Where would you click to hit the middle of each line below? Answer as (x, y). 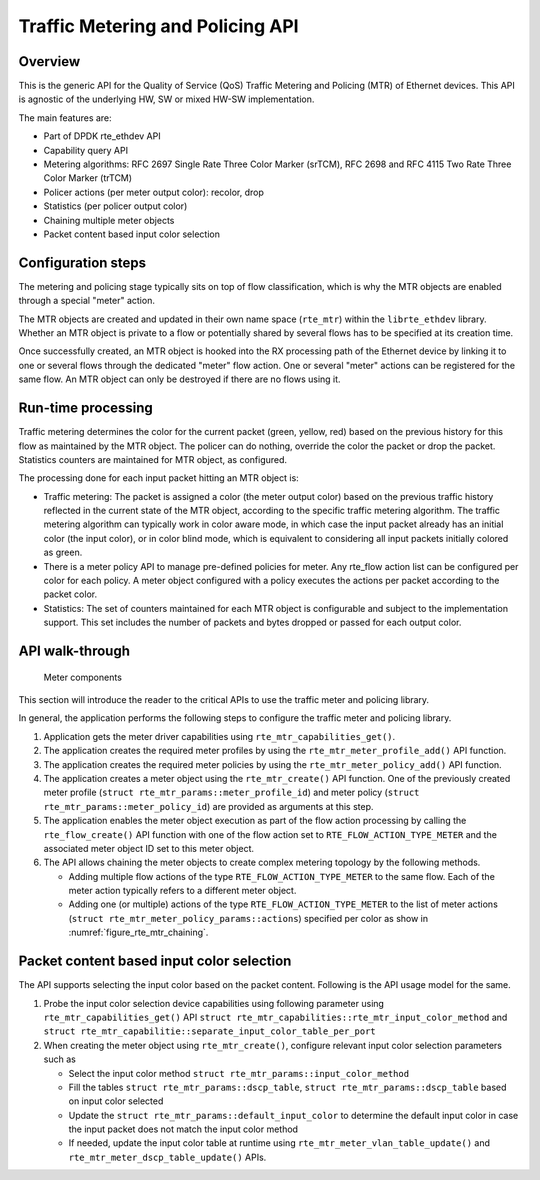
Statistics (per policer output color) (115, 206)
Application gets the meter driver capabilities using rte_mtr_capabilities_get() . (219, 736)
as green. (63, 552)
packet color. (70, 594)
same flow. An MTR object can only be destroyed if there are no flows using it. (179, 379)
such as (60, 1059)
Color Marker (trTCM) (88, 178)
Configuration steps (82, 262)
